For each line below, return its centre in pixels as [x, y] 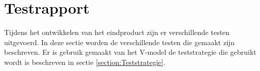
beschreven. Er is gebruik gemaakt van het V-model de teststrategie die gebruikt [130, 52]
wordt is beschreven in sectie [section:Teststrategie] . [85, 62]
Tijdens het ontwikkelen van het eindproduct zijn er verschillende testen [117, 32]
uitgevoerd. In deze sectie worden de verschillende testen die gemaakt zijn [120, 42]
